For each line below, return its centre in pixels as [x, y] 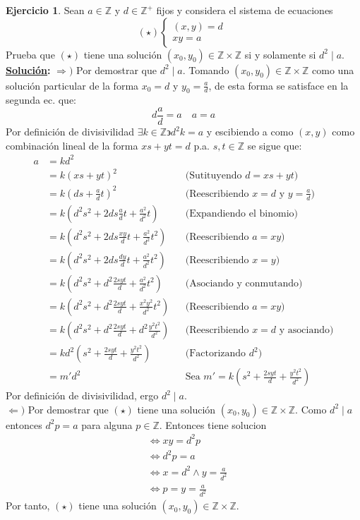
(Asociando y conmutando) [244, 283]
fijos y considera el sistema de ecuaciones [245, 10]
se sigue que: [275, 145]
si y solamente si [280, 54]
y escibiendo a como [250, 132]
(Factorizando [216, 354]
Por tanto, [28, 506]
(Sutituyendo [214, 176]
